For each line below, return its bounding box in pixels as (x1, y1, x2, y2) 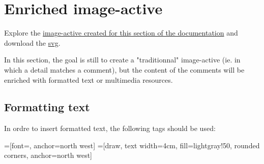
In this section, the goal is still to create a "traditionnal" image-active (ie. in (4, 54, 241, 65)
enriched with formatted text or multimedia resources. (4, 74, 173, 85)
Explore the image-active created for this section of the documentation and (4, 27, 238, 38)
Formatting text (4, 99, 90, 115)
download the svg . (4, 37, 61, 48)
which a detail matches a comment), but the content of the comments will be (4, 64, 245, 75)
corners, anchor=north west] (4, 150, 92, 160)
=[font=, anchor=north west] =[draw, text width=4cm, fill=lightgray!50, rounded (4, 140, 260, 150)
